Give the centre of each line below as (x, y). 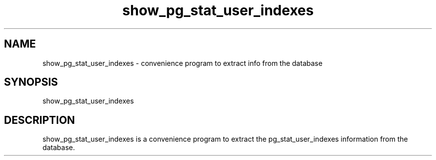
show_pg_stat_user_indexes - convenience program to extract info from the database (182, 63)
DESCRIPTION (40, 120)
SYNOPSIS (31, 82)
